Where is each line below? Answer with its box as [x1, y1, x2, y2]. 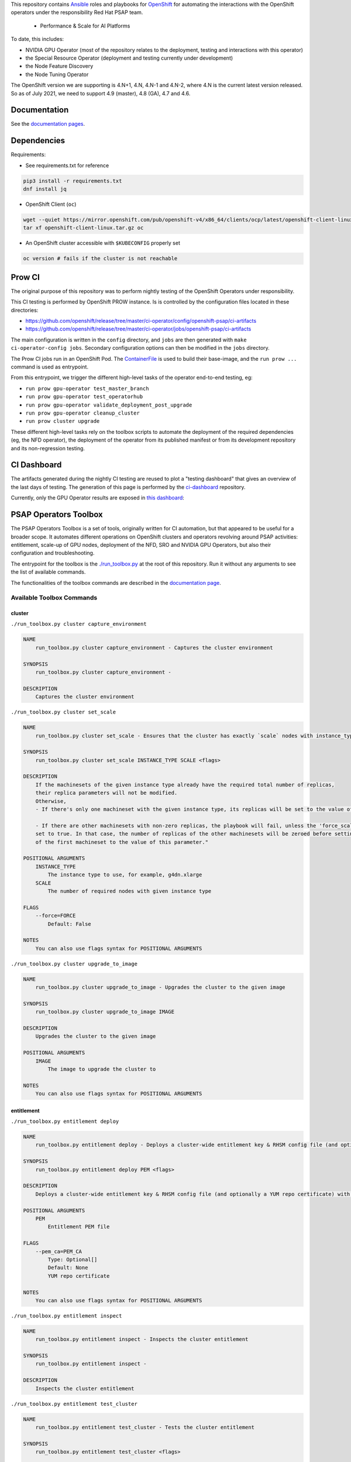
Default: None [47, 1264, 88, 1271]
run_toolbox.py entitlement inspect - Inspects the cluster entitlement [35, 1336, 249, 1343]
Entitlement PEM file [47, 1223, 110, 1230]
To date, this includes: [11, 36, 64, 43]
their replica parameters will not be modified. [35, 789, 178, 796]
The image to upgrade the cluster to [47, 1066, 156, 1073]
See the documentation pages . [11, 120, 85, 127]
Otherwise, [35, 798, 67, 804]
